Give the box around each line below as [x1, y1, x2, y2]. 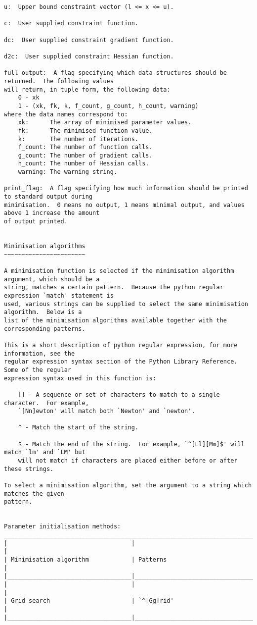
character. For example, [4, 399, 89, 407]
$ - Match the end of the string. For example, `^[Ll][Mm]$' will [18, 440, 245, 448]
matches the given [4, 490, 64, 497]
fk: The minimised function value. [18, 127, 153, 134]
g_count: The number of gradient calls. [18, 152, 153, 159]
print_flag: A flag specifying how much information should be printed [4, 185, 248, 192]
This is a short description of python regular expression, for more [4, 341, 238, 349]
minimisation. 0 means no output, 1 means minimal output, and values [4, 201, 245, 208]
